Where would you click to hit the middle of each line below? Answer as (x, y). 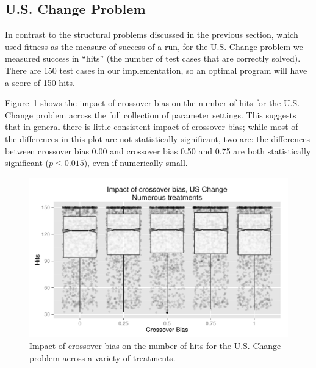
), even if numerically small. (136, 163)
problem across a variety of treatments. (102, 358)
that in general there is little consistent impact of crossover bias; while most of (152, 127)
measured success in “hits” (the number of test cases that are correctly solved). (153, 58)
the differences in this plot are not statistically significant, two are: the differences (157, 138)
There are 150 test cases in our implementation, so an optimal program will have (156, 70)
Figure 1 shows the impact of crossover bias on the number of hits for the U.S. (153, 103)
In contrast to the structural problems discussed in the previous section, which (152, 34)
